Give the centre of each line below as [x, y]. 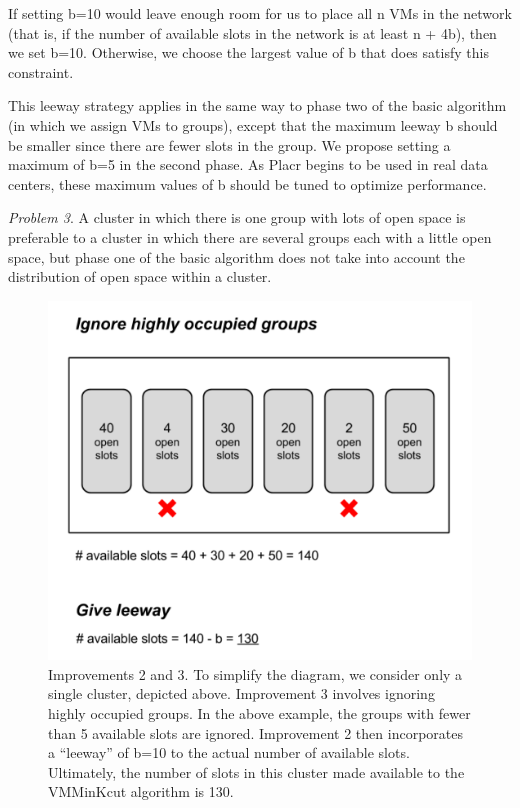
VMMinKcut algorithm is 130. [141, 791]
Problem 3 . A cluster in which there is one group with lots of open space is [237, 217]
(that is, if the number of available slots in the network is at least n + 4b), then [252, 32]
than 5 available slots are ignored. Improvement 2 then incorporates [255, 732]
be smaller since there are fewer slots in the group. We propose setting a [229, 144]
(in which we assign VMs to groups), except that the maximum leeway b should [253, 124]
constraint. [41, 71]
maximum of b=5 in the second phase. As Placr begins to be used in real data [248, 164]
